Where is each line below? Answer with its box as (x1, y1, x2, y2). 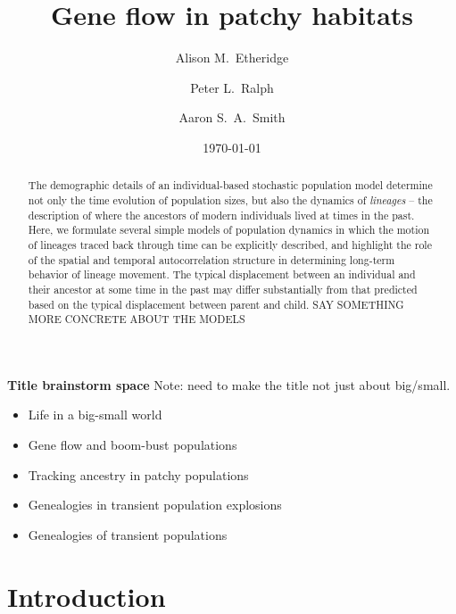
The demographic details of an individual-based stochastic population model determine (28, 178, 433, 193)
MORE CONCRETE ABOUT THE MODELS (28, 311, 245, 327)
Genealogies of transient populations (28, 525, 228, 543)
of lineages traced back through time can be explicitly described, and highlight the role (28, 236, 432, 252)
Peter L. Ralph (190, 78, 274, 96)
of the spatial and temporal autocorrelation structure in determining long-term (28, 252, 395, 267)
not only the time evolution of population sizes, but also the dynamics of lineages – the (28, 192, 433, 207)
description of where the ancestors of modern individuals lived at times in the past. (28, 207, 415, 222)
